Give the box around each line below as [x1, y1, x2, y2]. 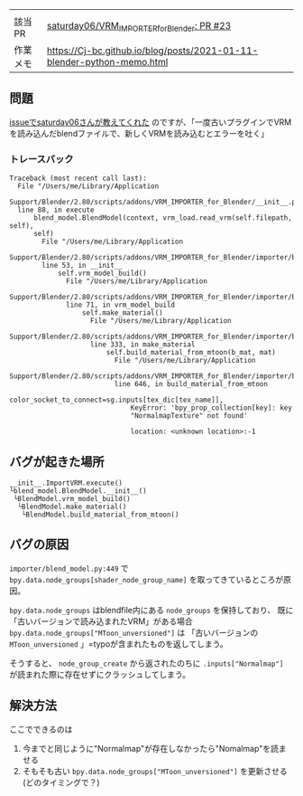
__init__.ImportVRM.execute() [9, 479, 124, 488]
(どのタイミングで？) [22, 777, 101, 788]
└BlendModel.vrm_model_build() [13, 494, 131, 503]
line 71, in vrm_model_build [66, 300, 176, 310]
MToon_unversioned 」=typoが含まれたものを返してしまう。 [9, 638, 228, 649]
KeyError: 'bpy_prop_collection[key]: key [130, 403, 293, 412]
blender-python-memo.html [46, 56, 169, 68]
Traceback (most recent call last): [9, 174, 147, 184]
